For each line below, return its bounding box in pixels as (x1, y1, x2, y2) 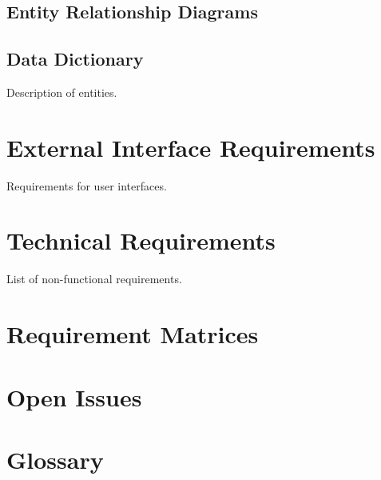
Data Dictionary (6, 46, 144, 71)
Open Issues (6, 380, 142, 413)
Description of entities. (6, 83, 117, 100)
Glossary (6, 442, 104, 475)
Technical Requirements (6, 224, 276, 257)
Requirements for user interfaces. (6, 177, 167, 194)
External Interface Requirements (6, 130, 375, 163)
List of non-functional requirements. (6, 270, 182, 287)
